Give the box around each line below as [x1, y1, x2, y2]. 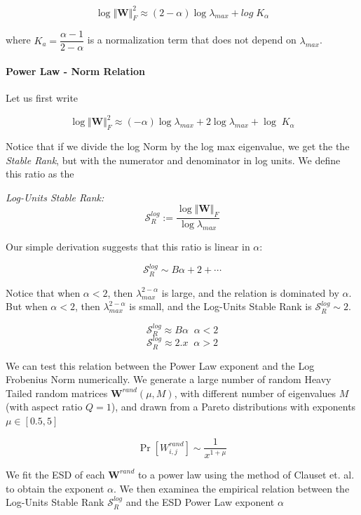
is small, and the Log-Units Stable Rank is [129, 299, 312, 314]
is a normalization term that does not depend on [87, 32, 297, 47]
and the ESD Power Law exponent [125, 495, 275, 509]
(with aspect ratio [6, 399, 83, 414]
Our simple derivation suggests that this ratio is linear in [6, 239, 250, 254]
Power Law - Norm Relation [6, 63, 146, 78]
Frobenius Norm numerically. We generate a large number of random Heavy [6, 372, 332, 387]
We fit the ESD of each [6, 467, 105, 481]
